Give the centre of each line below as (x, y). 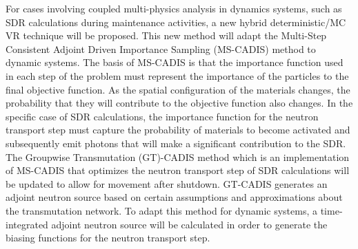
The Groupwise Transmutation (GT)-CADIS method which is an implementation (178, 156)
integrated (27, 224)
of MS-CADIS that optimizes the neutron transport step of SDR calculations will (178, 170)
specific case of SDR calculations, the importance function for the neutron (162, 116)
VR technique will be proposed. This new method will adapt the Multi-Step (166, 35)
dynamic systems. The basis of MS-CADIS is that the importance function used (175, 62)
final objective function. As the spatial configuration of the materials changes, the (178, 89)
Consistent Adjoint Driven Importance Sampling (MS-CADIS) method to (161, 48)
